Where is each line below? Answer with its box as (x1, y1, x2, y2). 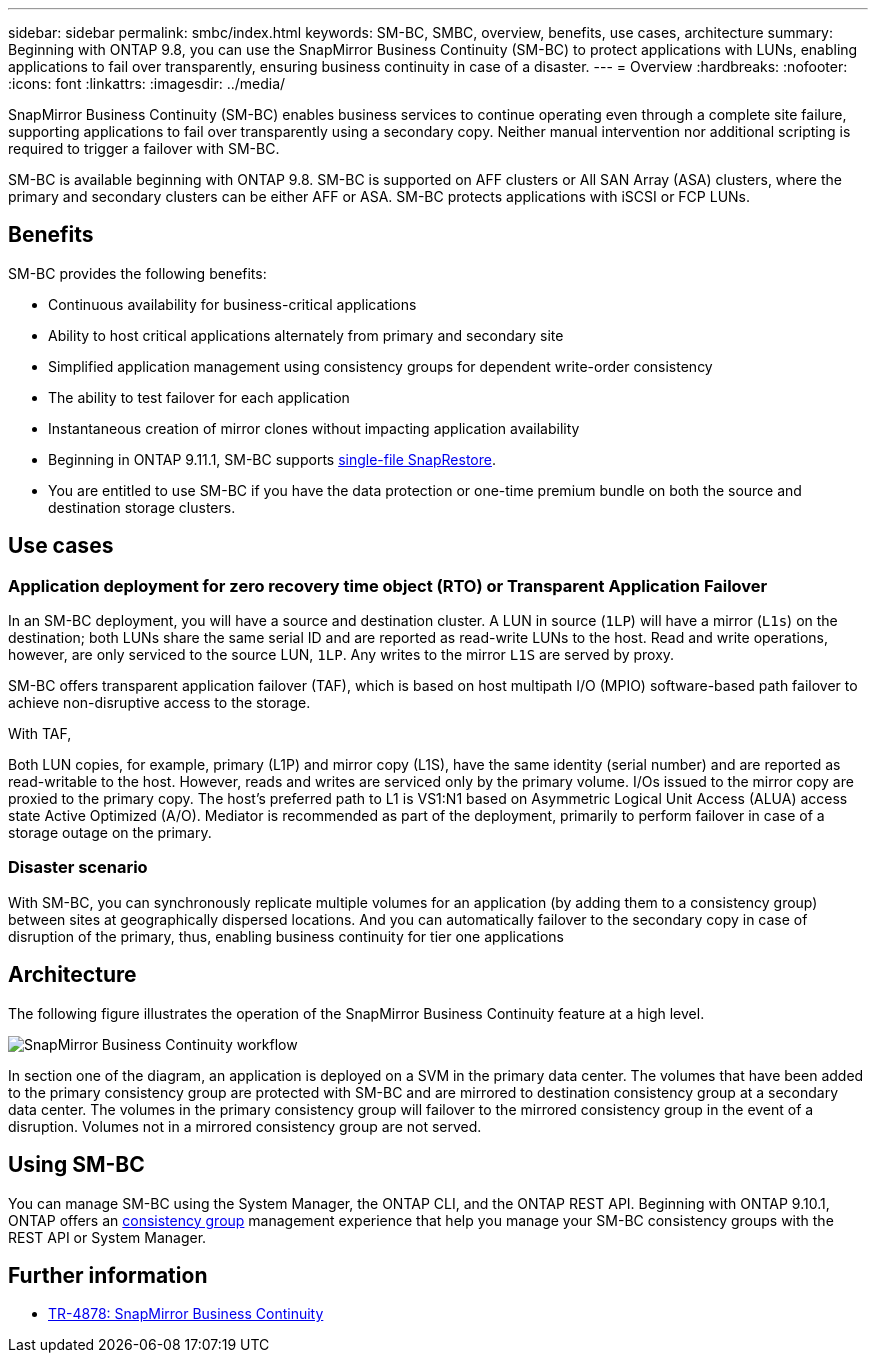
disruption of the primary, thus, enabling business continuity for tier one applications (8, 927, 564, 945)
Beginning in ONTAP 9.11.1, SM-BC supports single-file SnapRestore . (48, 450, 496, 468)
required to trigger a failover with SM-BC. (8, 140, 280, 157)
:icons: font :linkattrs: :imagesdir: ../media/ (8, 75, 286, 92)
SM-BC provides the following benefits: (8, 264, 267, 282)
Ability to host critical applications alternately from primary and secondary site (48, 326, 564, 344)
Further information (8, 1262, 208, 1288)
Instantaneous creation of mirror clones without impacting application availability (48, 419, 580, 437)
